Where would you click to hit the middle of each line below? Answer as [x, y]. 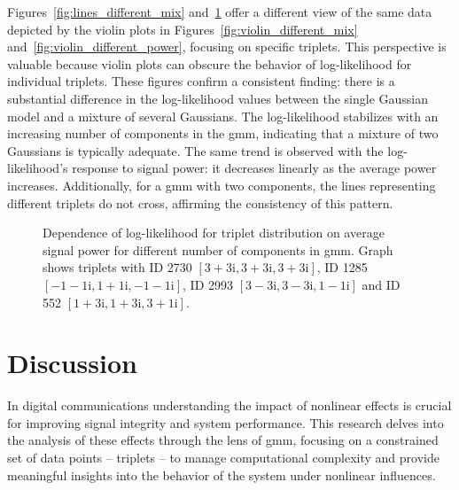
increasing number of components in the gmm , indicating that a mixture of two [223, 133]
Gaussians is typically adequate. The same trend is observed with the [195, 150]
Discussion [72, 363]
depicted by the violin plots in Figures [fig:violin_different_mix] [183, 29]
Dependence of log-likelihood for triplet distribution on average [214, 233]
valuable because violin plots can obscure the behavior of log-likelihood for [210, 63]
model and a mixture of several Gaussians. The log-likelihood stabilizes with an [223, 116]
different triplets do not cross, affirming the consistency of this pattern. [200, 202]
